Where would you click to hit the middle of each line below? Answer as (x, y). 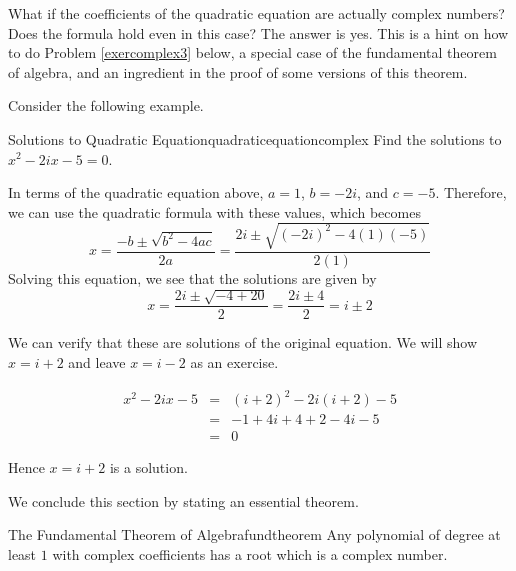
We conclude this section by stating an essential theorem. (183, 500)
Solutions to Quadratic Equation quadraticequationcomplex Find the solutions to (255, 138)
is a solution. (148, 467)
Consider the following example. (106, 105)
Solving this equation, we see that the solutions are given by (192, 277)
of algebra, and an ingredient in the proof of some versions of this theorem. (238, 71)
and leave (97, 361)
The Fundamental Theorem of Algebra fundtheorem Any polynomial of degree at (254, 534)
